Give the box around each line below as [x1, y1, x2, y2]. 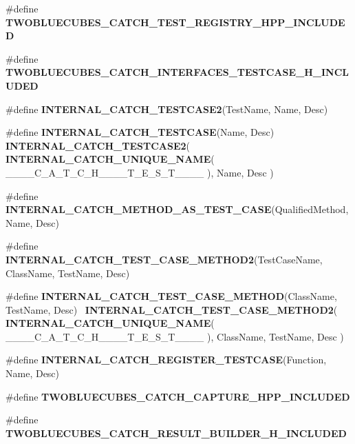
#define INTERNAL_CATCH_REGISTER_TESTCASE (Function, [6, 352, 327, 367]
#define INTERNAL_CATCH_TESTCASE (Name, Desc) [6, 125, 275, 139]
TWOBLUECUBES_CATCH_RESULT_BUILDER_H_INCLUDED [6, 425, 347, 440]
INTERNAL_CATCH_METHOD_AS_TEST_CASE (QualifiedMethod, [6, 202, 349, 216]
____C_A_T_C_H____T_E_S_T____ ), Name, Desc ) [6, 165, 274, 179]
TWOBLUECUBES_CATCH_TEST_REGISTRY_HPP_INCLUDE [6, 14, 345, 29]
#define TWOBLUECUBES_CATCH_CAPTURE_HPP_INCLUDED [6, 389, 350, 403]
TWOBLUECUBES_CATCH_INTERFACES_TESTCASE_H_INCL [6, 65, 349, 79]
